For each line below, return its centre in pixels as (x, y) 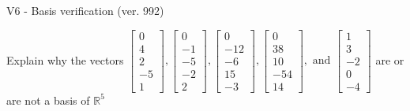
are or (390, 59)
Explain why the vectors (65, 59)
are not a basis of (48, 100)
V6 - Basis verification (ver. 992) (85, 10)
